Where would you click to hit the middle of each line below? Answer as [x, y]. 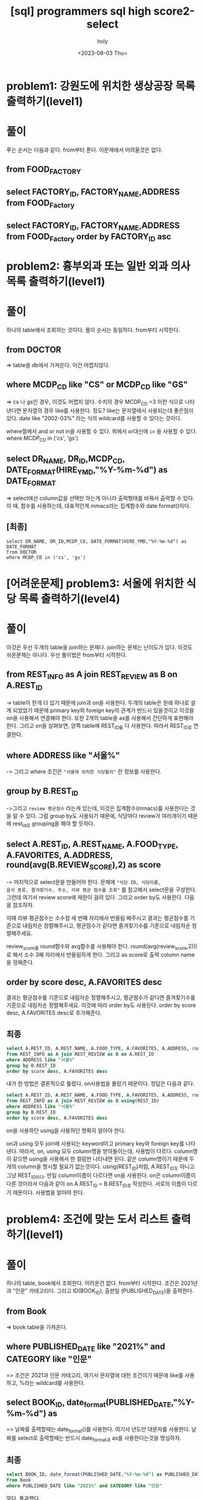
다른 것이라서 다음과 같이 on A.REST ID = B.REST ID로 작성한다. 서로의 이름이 [96, 1185]
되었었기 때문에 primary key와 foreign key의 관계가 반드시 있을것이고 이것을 [103, 710]
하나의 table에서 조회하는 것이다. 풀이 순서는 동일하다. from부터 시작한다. [93, 330]
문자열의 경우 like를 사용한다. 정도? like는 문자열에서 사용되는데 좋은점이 [108, 410]
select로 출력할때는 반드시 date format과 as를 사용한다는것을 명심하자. [99, 1439]
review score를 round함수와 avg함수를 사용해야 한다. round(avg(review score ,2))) [102, 947]
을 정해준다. [20, 962]
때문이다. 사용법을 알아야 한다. [49, 1193]
